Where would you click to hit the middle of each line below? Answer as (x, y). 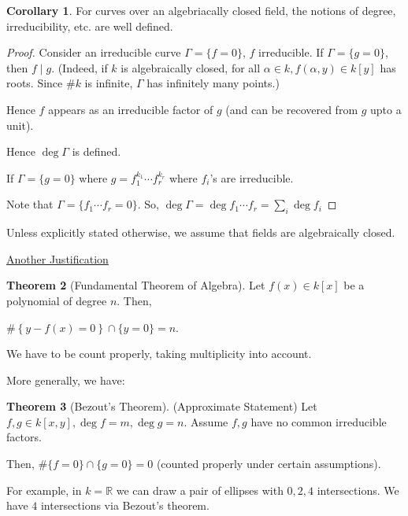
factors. (24, 437)
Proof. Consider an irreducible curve (94, 52)
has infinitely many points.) (213, 83)
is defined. (96, 151)
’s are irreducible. (252, 177)
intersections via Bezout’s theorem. (125, 505)
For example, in (44, 490)
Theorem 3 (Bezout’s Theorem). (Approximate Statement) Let (162, 406)
